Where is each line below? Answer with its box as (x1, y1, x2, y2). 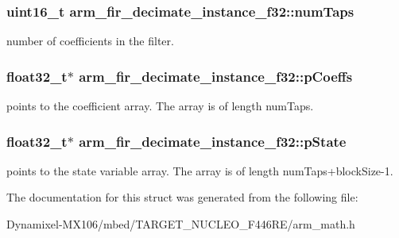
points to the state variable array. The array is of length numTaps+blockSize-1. (6, 162, 393, 178)
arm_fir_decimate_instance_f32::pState (79, 131, 347, 151)
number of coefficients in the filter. (6, 33, 174, 49)
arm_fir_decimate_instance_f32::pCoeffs (79, 66, 353, 86)
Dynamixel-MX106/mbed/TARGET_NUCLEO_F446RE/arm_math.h (6, 216, 355, 232)
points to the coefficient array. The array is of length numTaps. (6, 98, 314, 114)
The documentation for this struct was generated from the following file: (6, 189, 358, 205)
